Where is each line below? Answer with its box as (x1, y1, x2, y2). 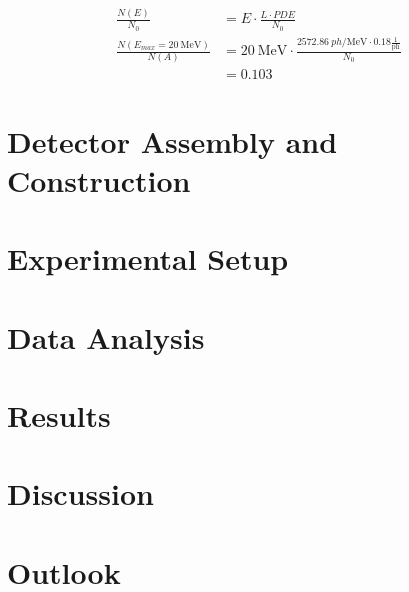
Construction (7, 159, 191, 200)
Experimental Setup (7, 238, 289, 279)
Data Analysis (7, 316, 205, 357)
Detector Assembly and (7, 120, 338, 161)
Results (7, 395, 111, 435)
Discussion (7, 473, 154, 514)
